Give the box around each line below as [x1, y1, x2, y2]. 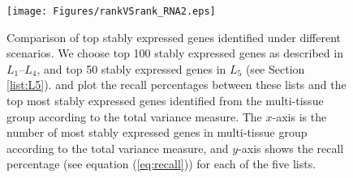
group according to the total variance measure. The [6, 108, 262, 125]
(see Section [245, 60, 305, 77]
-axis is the [272, 108, 327, 125]
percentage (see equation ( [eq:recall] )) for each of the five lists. [6, 155, 316, 172]
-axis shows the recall [238, 139, 344, 156]
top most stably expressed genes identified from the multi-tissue [6, 92, 324, 109]
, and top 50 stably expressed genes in [37, 60, 226, 77]
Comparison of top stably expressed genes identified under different [6, 28, 341, 45]
